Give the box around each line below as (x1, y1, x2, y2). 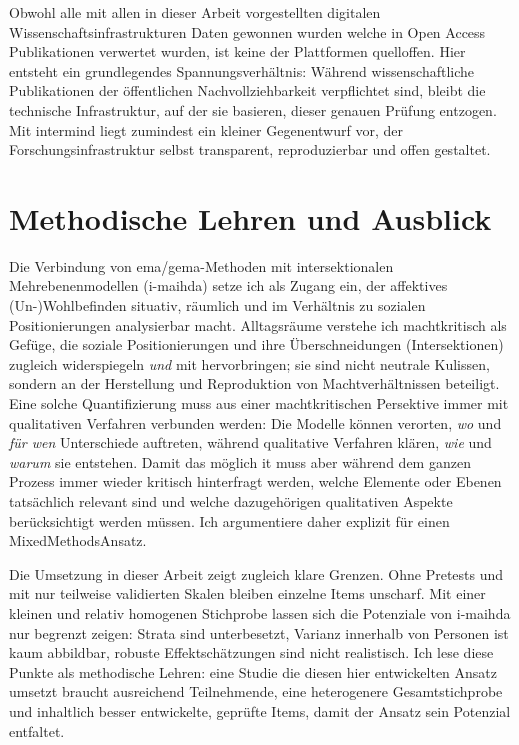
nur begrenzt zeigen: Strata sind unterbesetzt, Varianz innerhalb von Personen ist (9, 622, 509, 643)
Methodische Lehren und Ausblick (9, 197, 492, 238)
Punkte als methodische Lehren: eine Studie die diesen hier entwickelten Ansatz (9, 661, 498, 682)
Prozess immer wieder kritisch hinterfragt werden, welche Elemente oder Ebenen (9, 471, 502, 492)
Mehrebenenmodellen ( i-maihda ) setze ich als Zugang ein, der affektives (9, 275, 448, 296)
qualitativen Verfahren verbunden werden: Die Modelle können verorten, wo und (9, 412, 502, 433)
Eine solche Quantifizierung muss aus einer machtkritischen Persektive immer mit (9, 393, 509, 414)
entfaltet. (9, 720, 65, 741)
